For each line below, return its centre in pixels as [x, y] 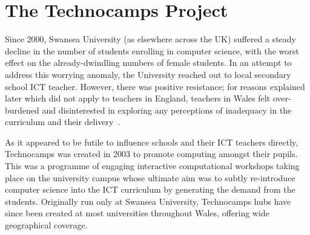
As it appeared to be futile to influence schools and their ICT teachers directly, [152, 142]
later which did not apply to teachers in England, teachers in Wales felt [138, 98]
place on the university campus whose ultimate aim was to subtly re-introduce [150, 177]
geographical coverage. [46, 225]
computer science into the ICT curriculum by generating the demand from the [150, 189]
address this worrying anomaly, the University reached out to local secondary [148, 74]
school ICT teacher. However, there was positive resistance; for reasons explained [155, 86]
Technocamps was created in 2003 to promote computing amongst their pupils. [151, 154]
